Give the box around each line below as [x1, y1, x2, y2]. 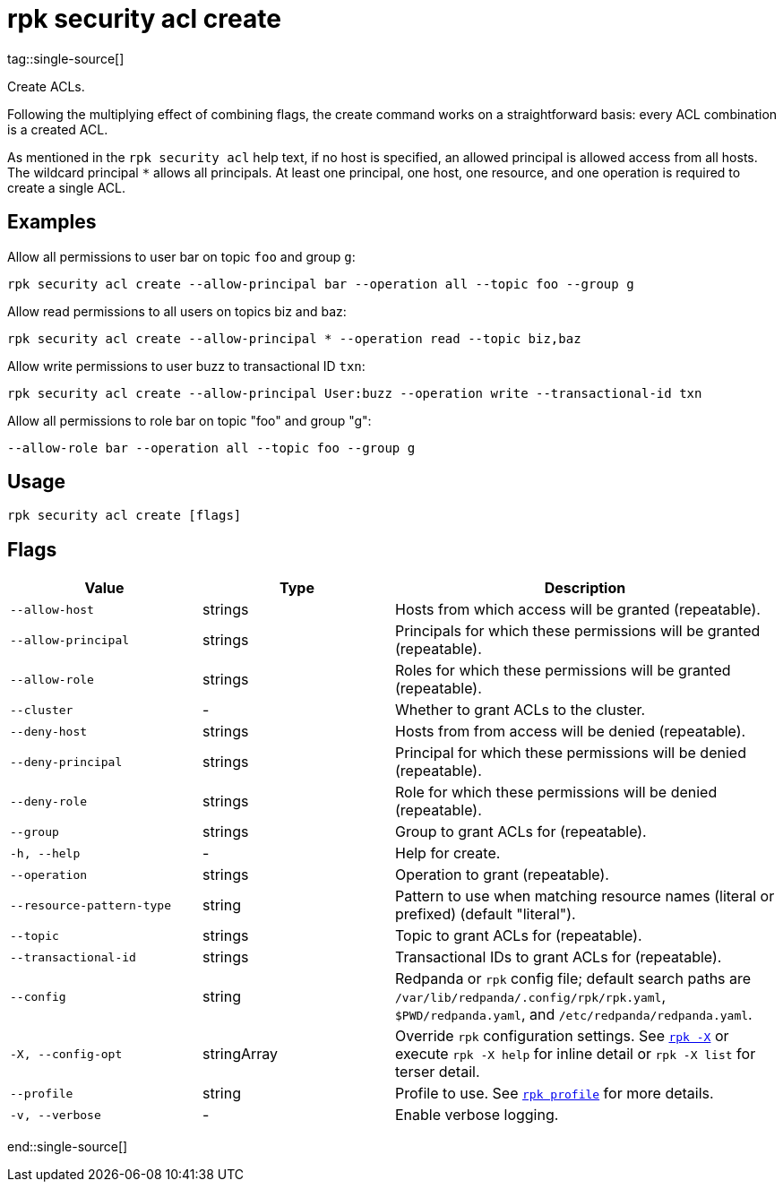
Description [544, 579, 626, 598]
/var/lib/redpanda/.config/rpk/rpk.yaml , [395, 987, 667, 1006]
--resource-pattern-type [10, 898, 172, 912]
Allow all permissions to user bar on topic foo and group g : [7, 248, 356, 264]
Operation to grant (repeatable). [395, 866, 609, 884]
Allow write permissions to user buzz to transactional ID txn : [7, 358, 366, 374]
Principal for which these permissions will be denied [395, 744, 746, 763]
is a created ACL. [7, 121, 108, 137]
